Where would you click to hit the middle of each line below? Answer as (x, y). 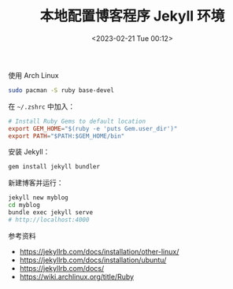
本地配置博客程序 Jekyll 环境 (132, 16)
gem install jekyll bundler (54, 167)
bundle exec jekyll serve (50, 213)
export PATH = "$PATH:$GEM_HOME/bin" (67, 136)
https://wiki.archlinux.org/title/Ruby (77, 276)
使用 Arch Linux (33, 75)
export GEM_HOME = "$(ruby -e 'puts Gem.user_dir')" (93, 128)
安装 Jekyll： (29, 152)
